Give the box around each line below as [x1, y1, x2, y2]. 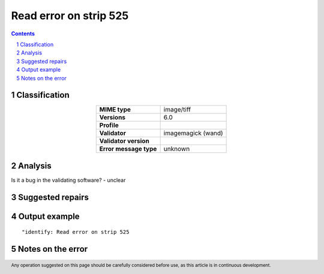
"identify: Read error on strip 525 [22, 228, 130, 236]
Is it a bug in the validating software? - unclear [11, 176, 126, 183]
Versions [99, 113, 126, 122]
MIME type [99, 106, 131, 114]
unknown [163, 144, 190, 153]
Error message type [99, 144, 157, 153]
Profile [99, 121, 119, 130]
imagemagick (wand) [163, 129, 223, 137]
